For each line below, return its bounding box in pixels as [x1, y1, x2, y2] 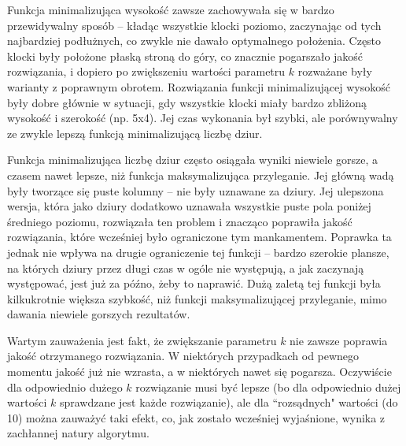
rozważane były [297, 63, 372, 80]
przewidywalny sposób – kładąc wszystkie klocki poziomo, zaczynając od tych [7, 17, 382, 33]
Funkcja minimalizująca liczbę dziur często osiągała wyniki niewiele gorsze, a [7, 151, 378, 168]
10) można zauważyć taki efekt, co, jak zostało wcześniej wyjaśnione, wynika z [7, 409, 386, 426]
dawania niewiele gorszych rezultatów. [7, 306, 190, 322]
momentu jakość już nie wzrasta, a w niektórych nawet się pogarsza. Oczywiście [7, 363, 392, 380]
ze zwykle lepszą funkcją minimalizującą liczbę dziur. [7, 125, 263, 141]
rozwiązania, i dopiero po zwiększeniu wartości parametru [7, 63, 286, 80]
